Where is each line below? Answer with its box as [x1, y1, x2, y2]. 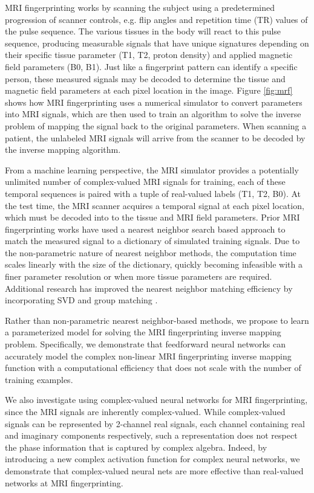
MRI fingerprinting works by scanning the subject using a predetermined [5, 1, 275, 13]
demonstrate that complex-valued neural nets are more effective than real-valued [5, 464, 304, 477]
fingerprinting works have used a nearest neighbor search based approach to [5, 222, 286, 235]
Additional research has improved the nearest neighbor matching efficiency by [5, 282, 293, 294]
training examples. [5, 373, 73, 385]
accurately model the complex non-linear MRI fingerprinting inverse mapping [5, 349, 292, 362]
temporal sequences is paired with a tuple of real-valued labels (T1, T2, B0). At [5, 187, 301, 199]
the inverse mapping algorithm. [5, 143, 121, 156]
